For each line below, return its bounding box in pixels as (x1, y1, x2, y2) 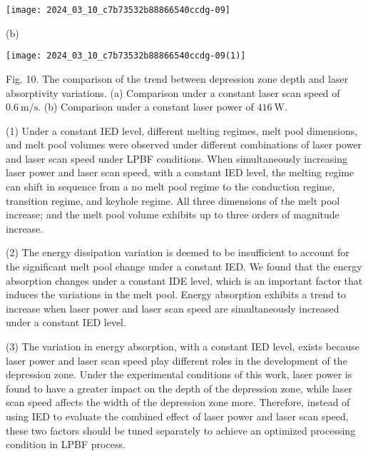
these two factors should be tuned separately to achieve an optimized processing (6, 422, 356, 437)
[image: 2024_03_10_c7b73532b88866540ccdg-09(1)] (6, 51, 246, 61)
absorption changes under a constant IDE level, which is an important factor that (6, 273, 363, 288)
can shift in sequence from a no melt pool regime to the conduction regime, (6, 179, 335, 194)
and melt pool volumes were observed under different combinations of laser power (6, 137, 362, 152)
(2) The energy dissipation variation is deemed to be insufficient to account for (6, 245, 349, 260)
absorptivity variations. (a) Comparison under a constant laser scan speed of (6, 85, 340, 100)
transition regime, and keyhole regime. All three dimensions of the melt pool (6, 193, 340, 208)
